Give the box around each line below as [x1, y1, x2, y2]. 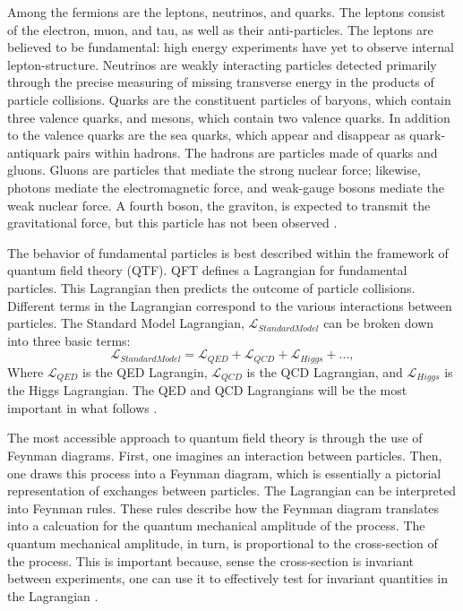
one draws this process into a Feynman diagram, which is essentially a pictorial [7, 463, 442, 482]
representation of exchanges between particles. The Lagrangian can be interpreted [7, 481, 457, 500]
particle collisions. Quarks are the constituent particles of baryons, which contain [7, 90, 451, 108]
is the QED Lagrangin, [82, 362, 208, 381]
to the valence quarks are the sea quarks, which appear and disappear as [7, 125, 406, 144]
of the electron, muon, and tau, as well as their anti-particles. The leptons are [7, 20, 433, 39]
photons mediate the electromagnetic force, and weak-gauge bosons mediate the [7, 177, 444, 196]
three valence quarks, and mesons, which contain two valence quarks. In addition [7, 108, 450, 126]
